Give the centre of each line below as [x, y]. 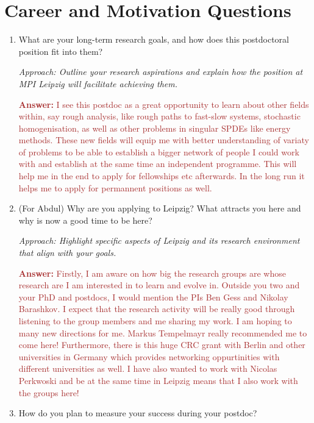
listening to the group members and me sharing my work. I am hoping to [155, 321]
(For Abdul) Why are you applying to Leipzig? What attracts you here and [160, 208]
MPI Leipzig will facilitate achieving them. [98, 83]
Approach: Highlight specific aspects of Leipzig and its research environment [159, 240]
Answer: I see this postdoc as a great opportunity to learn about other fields [164, 104]
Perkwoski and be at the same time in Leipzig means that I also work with [158, 380]
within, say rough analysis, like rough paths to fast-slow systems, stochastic [159, 116]
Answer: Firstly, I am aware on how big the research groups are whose [152, 273]
